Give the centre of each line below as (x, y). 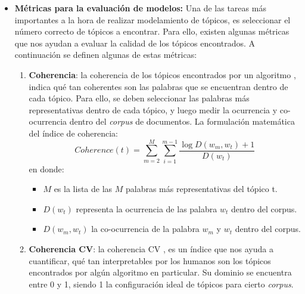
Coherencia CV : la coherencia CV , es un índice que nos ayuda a (151, 249)
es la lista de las (83, 189)
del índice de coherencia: (73, 133)
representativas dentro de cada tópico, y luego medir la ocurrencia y (153, 109)
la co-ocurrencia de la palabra (145, 229)
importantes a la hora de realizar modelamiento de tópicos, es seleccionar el (152, 19)
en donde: (46, 168)
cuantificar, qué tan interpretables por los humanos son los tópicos (150, 260)
